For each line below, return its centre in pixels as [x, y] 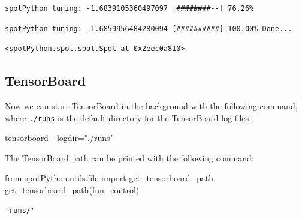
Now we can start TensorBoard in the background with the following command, [151, 105]
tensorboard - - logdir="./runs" [59, 138]
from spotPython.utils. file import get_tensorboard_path [109, 178]
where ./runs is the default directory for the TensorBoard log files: [128, 117]
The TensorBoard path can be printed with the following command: [129, 157]
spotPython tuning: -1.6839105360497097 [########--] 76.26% [129, 8]
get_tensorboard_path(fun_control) [72, 190]
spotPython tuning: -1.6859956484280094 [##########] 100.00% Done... [149, 28]
